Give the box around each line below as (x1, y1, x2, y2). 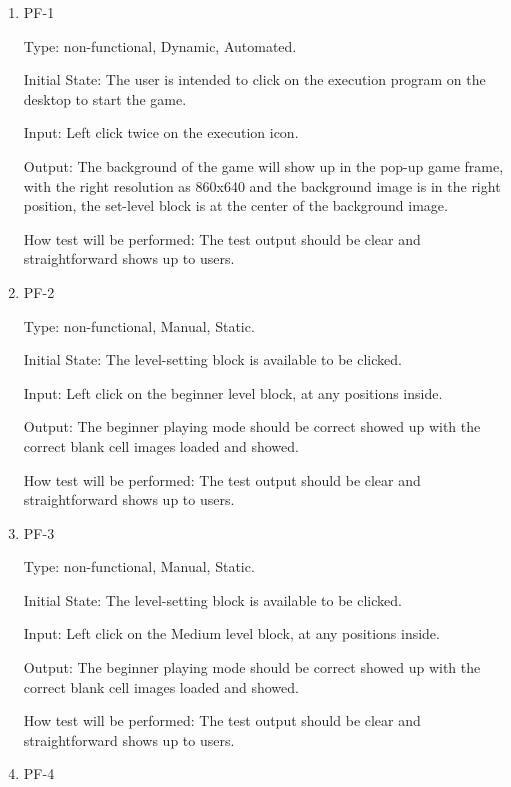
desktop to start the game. (23, 88, 187, 109)
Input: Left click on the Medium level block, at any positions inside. (23, 623, 440, 644)
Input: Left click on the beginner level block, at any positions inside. (23, 382, 443, 403)
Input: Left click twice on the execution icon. (23, 122, 299, 143)
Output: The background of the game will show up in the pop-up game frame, (23, 155, 504, 176)
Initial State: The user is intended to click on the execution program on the (23, 69, 486, 90)
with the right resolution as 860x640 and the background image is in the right (23, 175, 501, 196)
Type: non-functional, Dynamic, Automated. (23, 35, 297, 56)
